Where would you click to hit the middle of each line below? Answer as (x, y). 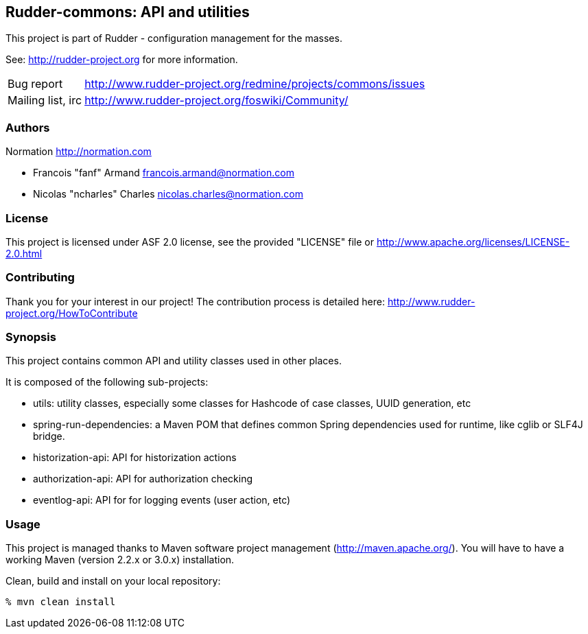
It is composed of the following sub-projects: (107, 382)
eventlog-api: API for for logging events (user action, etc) (162, 500)
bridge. (49, 436)
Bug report (35, 84)
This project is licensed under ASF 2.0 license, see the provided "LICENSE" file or (190, 242)
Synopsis (31, 337)
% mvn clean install (61, 602)
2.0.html (24, 253)
